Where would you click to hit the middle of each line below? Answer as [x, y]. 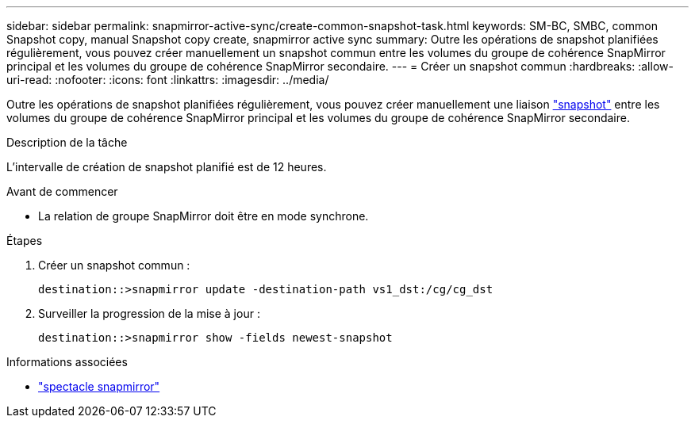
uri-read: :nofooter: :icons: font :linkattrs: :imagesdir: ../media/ [168, 80]
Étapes [25, 241]
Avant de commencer [62, 191]
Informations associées [67, 362]
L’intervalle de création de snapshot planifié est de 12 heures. [167, 167]
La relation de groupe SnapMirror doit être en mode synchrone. [204, 216]
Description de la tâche [67, 142]
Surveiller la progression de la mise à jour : [149, 313]
